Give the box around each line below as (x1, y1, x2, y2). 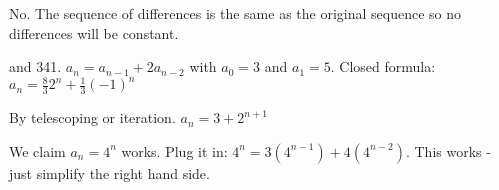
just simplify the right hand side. (9, 162, 210, 183)
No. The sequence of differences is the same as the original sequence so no (9, 3, 462, 23)
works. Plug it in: (121, 140, 228, 161)
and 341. (9, 56, 62, 77)
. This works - (405, 140, 491, 161)
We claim (9, 140, 66, 161)
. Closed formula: (330, 56, 436, 77)
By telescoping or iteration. (9, 107, 176, 128)
